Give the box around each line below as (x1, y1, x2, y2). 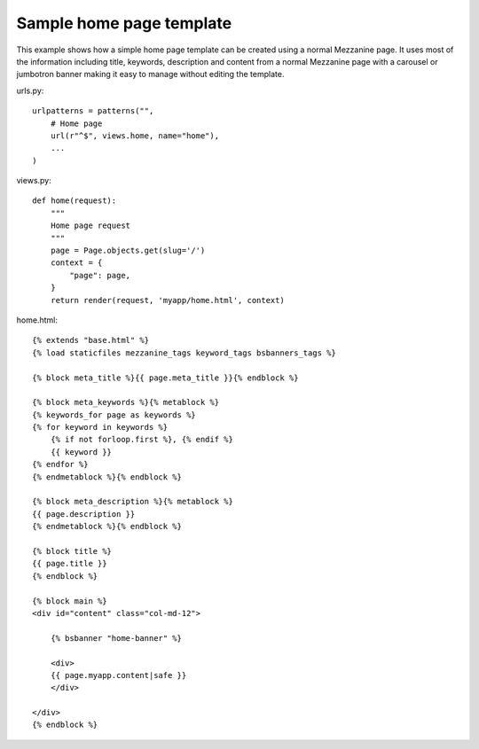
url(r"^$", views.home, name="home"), (50, 130, 220, 141)
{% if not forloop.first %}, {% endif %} (50, 434, 234, 445)
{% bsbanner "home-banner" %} (50, 633, 182, 643)
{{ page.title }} (32, 558, 107, 569)
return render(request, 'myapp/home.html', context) (50, 295, 286, 305)
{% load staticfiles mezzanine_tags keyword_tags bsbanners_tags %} (32, 347, 336, 358)
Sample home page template (16, 13, 232, 33)
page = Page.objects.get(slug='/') (50, 246, 206, 256)
